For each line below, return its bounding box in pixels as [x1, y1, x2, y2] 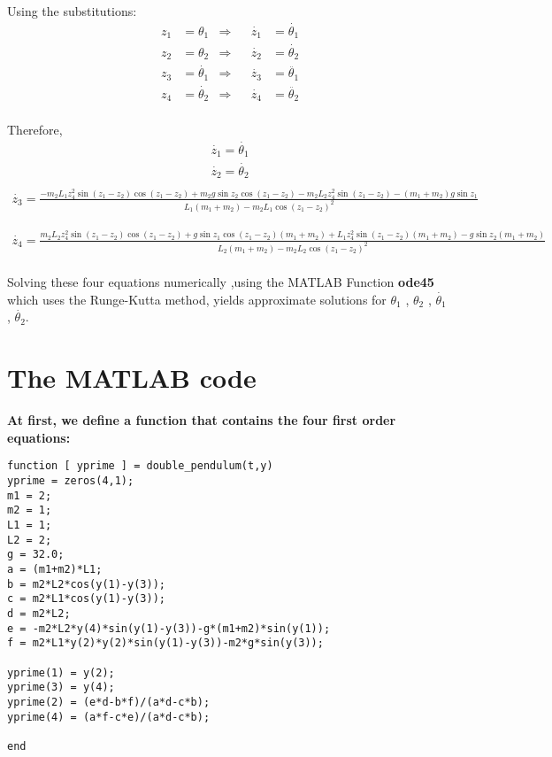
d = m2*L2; [7, 606, 71, 620]
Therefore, [7, 120, 63, 138]
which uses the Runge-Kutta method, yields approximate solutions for [7, 290, 387, 308]
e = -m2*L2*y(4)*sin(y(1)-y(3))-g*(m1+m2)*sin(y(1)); [7, 622, 331, 635]
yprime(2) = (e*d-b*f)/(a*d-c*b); [7, 695, 211, 708]
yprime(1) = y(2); [7, 666, 115, 679]
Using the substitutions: [7, 2, 137, 19]
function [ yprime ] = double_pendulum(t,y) [7, 460, 273, 473]
